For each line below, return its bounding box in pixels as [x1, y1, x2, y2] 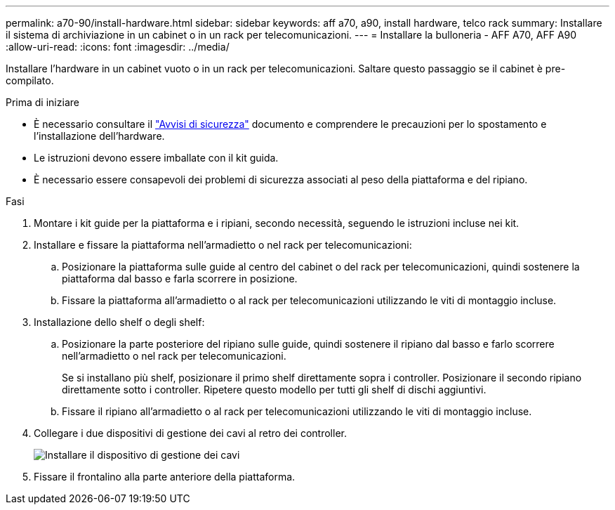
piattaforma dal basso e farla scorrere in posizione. [62, 273, 298, 285]
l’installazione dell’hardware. [34, 130, 165, 142]
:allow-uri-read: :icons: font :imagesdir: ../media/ [6, 41, 230, 53]
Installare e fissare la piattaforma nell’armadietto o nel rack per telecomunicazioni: [34, 239, 412, 251]
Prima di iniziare [6, 96, 79, 108]
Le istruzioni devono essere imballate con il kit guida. [34, 152, 279, 164]
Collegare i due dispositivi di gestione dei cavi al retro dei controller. [34, 427, 347, 439]
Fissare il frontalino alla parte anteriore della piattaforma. [34, 471, 296, 483]
